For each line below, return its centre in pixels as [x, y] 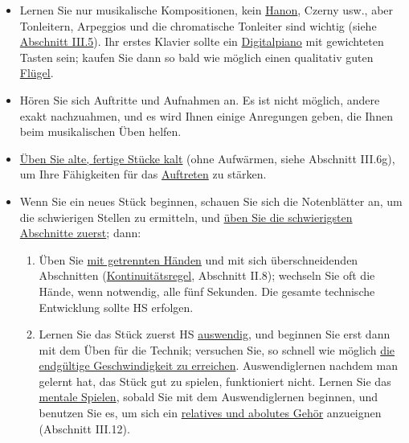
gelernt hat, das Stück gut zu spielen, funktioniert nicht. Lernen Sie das [215, 381]
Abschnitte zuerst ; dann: [80, 233]
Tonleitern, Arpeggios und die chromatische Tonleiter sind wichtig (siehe [198, 25]
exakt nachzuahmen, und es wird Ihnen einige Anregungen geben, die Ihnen [206, 115]
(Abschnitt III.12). [84, 428]
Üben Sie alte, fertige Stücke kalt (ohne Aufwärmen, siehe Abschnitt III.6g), [207, 158]
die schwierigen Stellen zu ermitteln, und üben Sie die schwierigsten [186, 217]
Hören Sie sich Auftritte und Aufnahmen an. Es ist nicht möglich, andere [200, 99]
